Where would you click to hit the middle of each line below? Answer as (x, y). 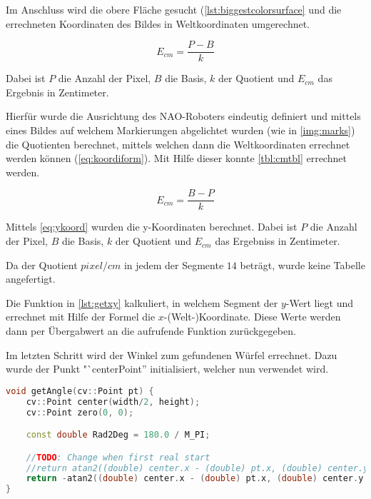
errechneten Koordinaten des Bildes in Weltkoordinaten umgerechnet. (158, 23)
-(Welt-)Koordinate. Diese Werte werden (252, 317)
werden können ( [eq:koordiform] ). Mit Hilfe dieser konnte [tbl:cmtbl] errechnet (176, 158)
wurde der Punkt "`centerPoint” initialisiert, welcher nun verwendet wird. (167, 369)
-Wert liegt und (320, 302)
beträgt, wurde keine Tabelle (303, 264)
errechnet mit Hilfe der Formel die (81, 317)
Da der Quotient (42, 264)
